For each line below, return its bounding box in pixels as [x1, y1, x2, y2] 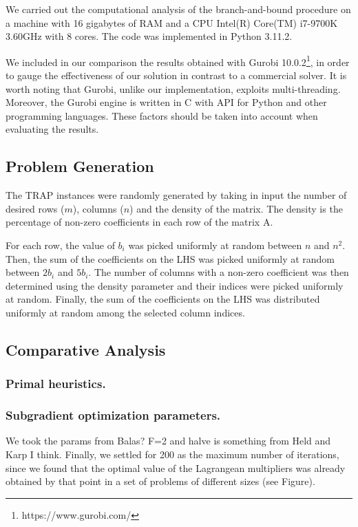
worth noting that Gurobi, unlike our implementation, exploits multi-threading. [6, 81, 341, 96]
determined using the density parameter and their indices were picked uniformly [6, 278, 344, 292]
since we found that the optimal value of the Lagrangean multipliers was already [6, 460, 346, 475]
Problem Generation [6, 155, 154, 177]
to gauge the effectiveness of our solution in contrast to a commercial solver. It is [6, 68, 347, 83]
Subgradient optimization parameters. [6, 407, 221, 424]
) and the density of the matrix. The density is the [129, 201, 343, 215]
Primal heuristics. [6, 375, 106, 392]
